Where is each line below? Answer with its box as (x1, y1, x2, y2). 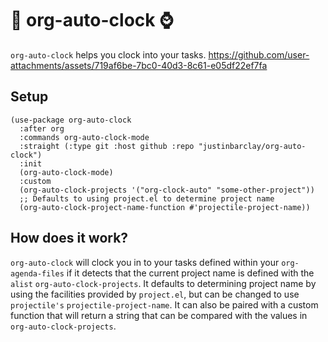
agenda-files (10, 268, 65, 279)
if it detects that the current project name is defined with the (66, 267, 315, 279)
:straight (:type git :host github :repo (19, 141, 195, 151)
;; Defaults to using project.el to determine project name (19, 193, 275, 204)
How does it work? (10, 230, 129, 247)
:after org (19, 123, 65, 134)
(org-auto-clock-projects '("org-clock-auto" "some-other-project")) (19, 185, 315, 195)
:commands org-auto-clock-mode (19, 132, 150, 142)
